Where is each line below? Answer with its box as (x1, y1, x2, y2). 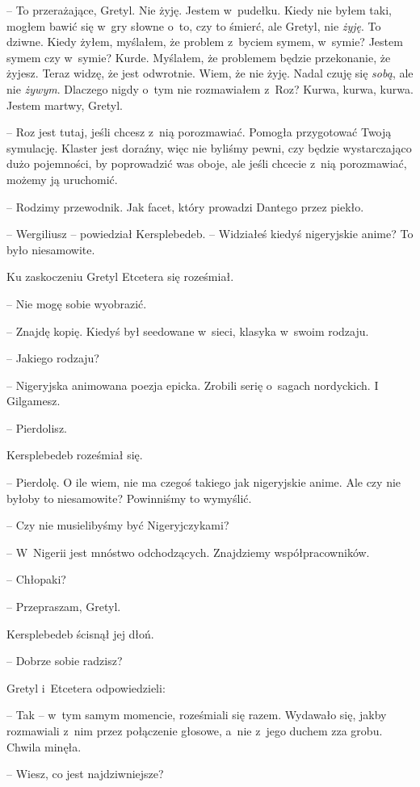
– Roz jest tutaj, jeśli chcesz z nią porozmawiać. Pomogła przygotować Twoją (6, 123, 392, 140)
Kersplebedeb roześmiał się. (6, 446, 143, 463)
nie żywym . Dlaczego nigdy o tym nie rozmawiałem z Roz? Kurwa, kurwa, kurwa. (6, 80, 414, 97)
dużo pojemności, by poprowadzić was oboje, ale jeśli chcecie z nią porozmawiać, (6, 155, 407, 172)
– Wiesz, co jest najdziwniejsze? (6, 765, 164, 782)
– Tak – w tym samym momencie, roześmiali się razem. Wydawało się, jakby (6, 706, 387, 723)
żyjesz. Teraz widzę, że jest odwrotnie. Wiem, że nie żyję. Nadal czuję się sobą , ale (6, 65, 414, 82)
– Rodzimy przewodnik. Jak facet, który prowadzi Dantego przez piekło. (6, 198, 364, 215)
